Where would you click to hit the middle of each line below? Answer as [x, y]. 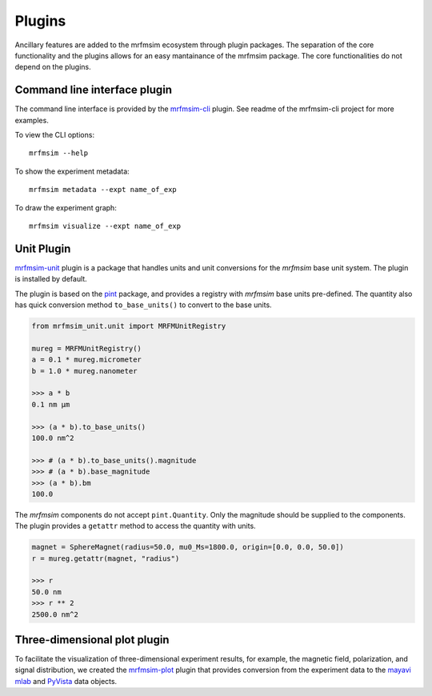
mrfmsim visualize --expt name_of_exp [105, 226]
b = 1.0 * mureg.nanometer [84, 371]
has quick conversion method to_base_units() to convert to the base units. [143, 305]
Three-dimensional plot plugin [92, 640]
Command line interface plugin [93, 90]
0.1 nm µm [51, 404]
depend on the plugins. [53, 67]
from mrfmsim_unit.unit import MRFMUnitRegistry [129, 326]
